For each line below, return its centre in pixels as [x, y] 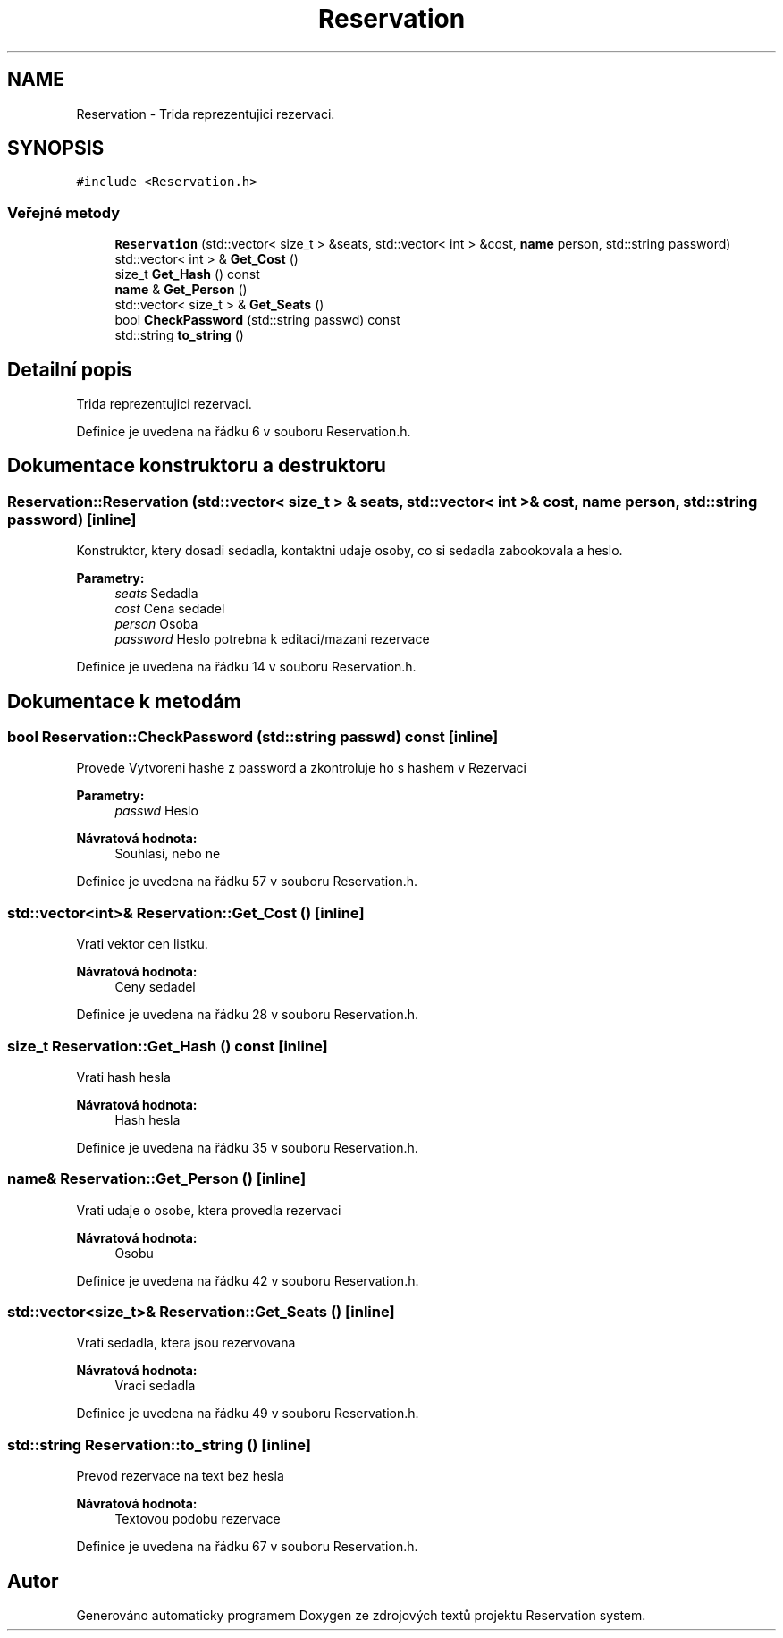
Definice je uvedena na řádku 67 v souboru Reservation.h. [247, 1547]
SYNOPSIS [56, 148]
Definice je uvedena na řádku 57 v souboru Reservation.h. [247, 882]
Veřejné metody [64, 212]
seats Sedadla [156, 594]
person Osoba [156, 624]
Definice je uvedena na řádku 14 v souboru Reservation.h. [246, 667]
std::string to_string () [179, 335]
